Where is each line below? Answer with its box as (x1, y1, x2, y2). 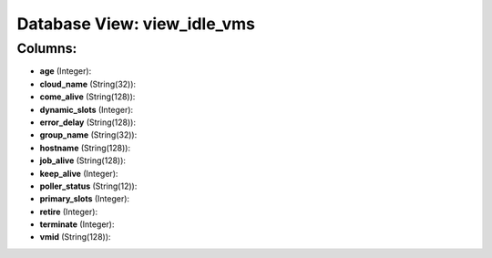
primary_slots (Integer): (39, 193, 130, 204)
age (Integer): (39, 66, 92, 77)
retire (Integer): (39, 206, 98, 217)
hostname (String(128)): (39, 142, 131, 153)
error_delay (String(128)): (39, 117, 137, 128)
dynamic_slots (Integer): (39, 104, 134, 115)
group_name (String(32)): (39, 129, 138, 140)
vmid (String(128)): (39, 232, 111, 243)
